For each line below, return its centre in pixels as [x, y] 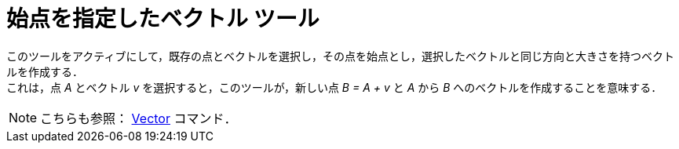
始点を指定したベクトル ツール [163, 19]
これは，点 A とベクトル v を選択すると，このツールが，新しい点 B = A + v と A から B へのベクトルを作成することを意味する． [334, 87]
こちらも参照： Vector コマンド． [139, 118]
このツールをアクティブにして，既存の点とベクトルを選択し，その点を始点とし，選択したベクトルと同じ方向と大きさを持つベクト [341, 56]
